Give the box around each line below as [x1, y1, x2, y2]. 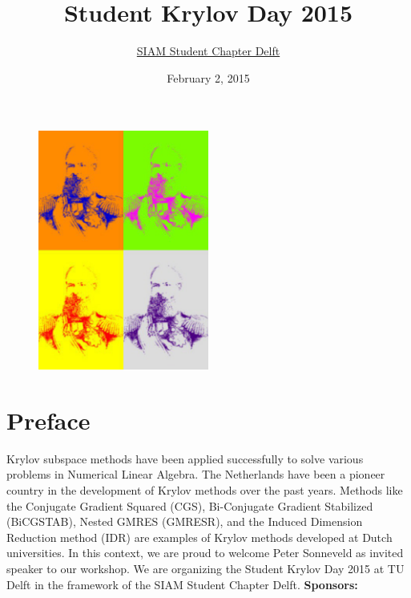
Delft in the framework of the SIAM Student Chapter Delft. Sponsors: [6, 576, 358, 592]
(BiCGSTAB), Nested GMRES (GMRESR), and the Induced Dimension [6, 513, 363, 530]
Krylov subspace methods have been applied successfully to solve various [6, 450, 364, 467]
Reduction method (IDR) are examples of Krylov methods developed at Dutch [6, 528, 393, 545]
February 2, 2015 [167, 69, 250, 86]
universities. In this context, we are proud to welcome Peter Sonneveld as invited [6, 544, 404, 561]
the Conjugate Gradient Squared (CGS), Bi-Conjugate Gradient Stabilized [6, 497, 373, 514]
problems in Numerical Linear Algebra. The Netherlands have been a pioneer [6, 466, 385, 483]
